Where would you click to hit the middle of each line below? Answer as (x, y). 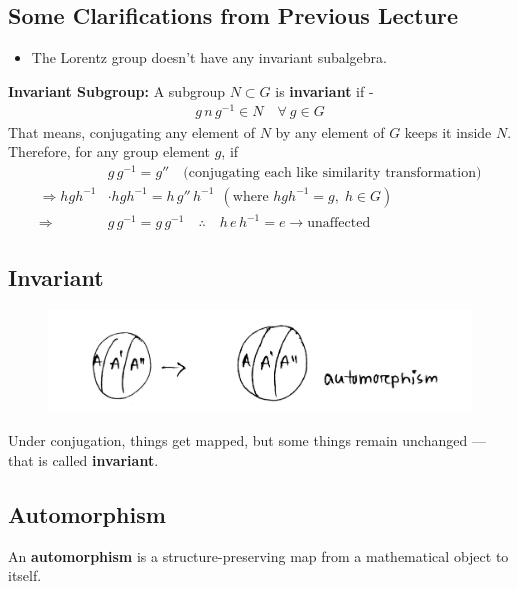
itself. (25, 575)
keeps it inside (448, 131)
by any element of (330, 131)
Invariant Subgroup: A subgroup (116, 90)
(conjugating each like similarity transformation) (332, 172)
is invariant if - (324, 90)
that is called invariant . (83, 459)
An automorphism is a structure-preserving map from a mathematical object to (258, 555)
